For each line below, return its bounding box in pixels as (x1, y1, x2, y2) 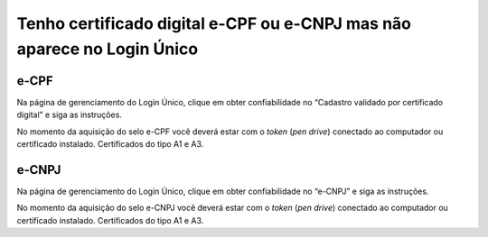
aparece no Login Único (16, 39, 199, 59)
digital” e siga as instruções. (16, 109, 122, 121)
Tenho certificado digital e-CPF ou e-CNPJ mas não (16, 14, 411, 33)
